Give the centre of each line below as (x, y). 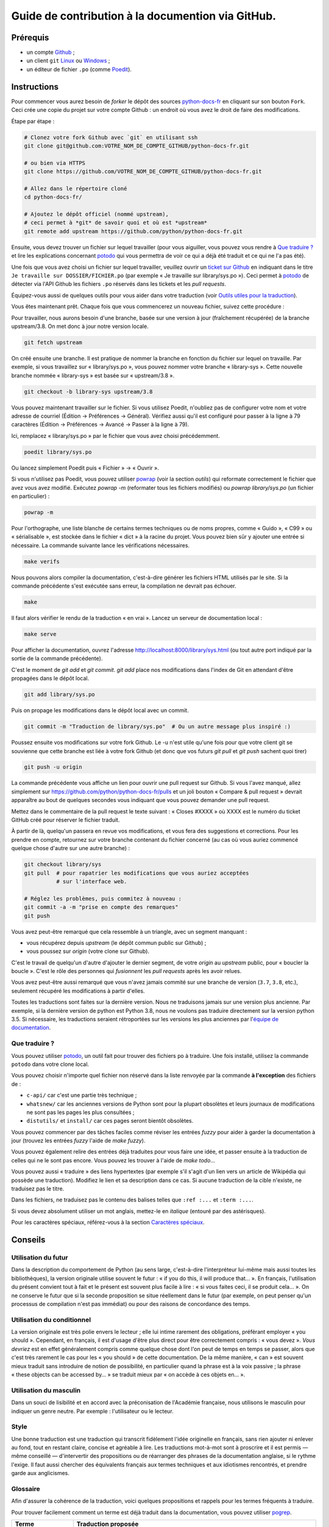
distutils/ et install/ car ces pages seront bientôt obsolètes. (110, 1121)
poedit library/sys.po (58, 452)
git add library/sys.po (60, 694)
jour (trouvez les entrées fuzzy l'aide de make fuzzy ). (78, 1141)
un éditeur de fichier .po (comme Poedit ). (79, 69)
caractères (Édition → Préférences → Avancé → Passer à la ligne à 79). (100, 425)
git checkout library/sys (63, 865)
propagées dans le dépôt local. (50, 679)
